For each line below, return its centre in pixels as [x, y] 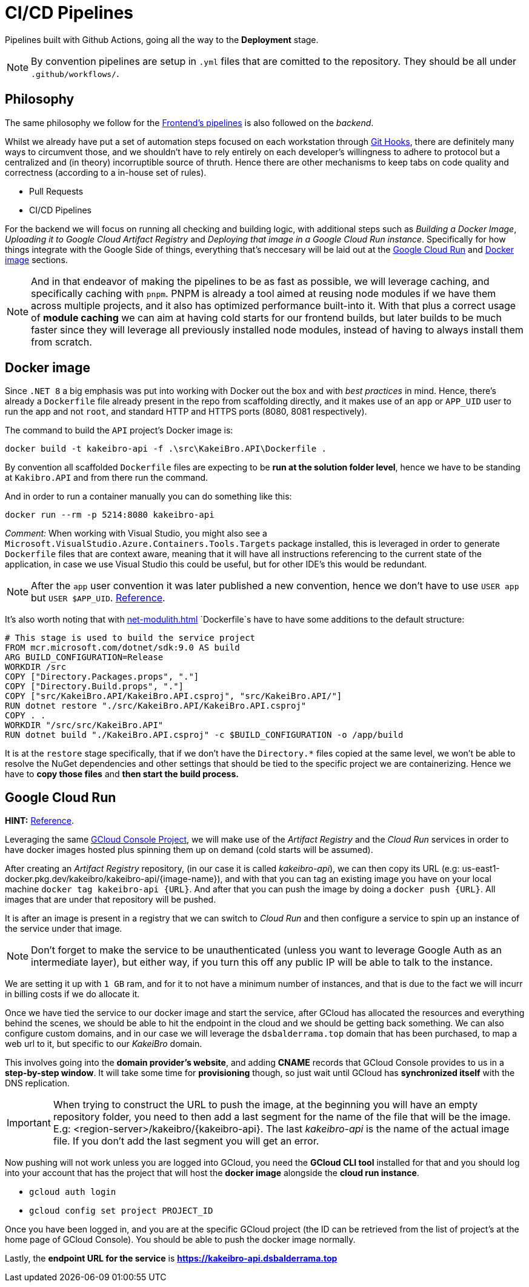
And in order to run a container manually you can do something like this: [148, 496]
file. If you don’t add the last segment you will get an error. [186, 1141]
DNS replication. [37, 1083]
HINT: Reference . [40, 821]
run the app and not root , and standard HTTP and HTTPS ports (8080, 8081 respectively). [186, 412]
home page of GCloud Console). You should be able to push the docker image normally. [180, 1240]
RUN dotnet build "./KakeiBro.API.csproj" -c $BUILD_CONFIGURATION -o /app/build [204, 735]
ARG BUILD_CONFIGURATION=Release [84, 657]
